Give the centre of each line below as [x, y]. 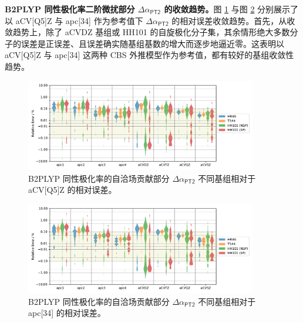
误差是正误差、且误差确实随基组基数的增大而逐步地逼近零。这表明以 [152, 43]
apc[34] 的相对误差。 [67, 313]
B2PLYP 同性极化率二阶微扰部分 [70, 9]
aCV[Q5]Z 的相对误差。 [73, 190]
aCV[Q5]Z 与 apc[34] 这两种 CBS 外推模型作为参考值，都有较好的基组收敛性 [149, 55]
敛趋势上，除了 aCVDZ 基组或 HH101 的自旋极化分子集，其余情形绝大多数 [147, 32]
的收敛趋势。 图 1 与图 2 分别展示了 [231, 9]
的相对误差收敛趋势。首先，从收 [233, 20]
